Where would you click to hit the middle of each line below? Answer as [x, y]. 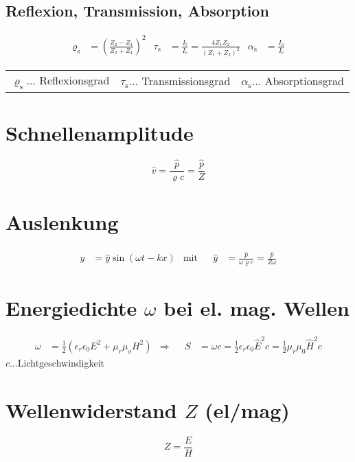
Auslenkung [62, 222]
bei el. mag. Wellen [256, 308]
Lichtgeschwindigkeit [61, 362]
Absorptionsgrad [305, 80]
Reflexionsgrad [75, 80]
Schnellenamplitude [100, 132]
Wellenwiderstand [91, 409]
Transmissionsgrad [186, 80]
